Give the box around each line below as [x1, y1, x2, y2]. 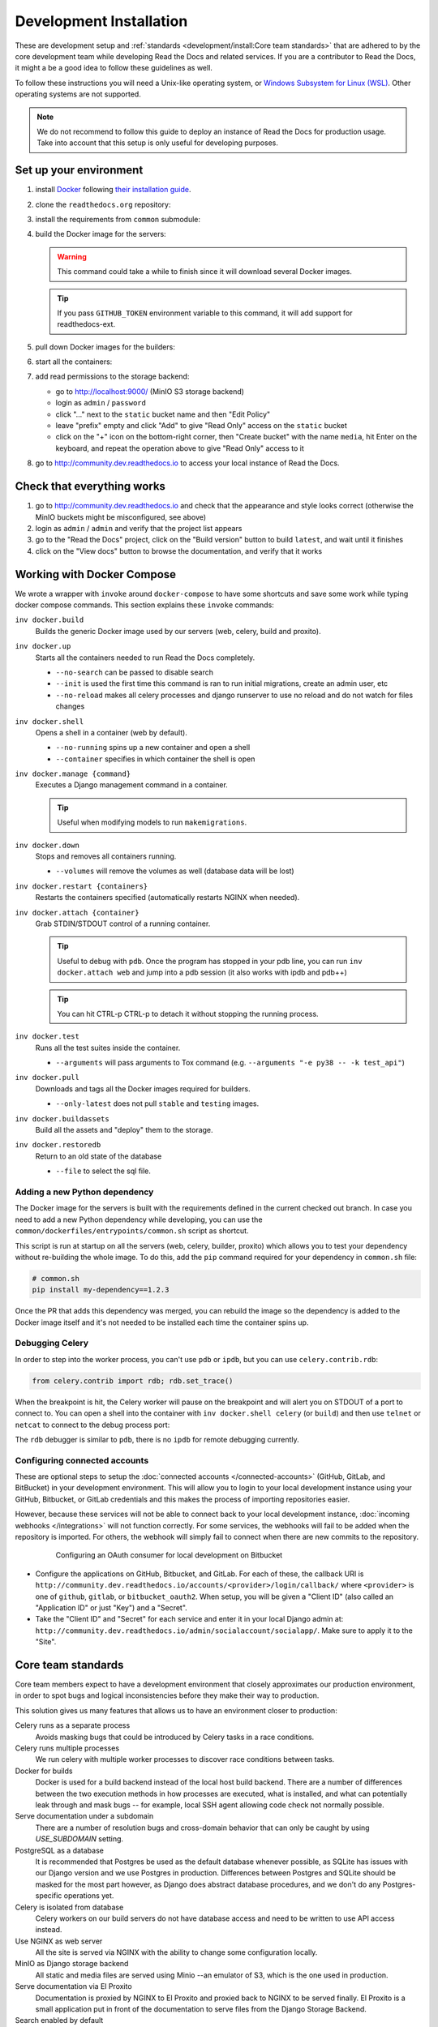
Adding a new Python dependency [15, 1186, 154, 1198]
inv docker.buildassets [15, 1114, 109, 1123]
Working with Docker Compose [15, 568, 177, 581]
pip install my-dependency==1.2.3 [32, 1285, 170, 1295]
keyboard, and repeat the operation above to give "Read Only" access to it [55, 443, 304, 453]
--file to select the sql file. [55, 1166, 152, 1176]
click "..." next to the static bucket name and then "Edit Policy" [55, 409, 271, 419]
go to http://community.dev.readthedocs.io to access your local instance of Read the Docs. [35, 458, 340, 468]
